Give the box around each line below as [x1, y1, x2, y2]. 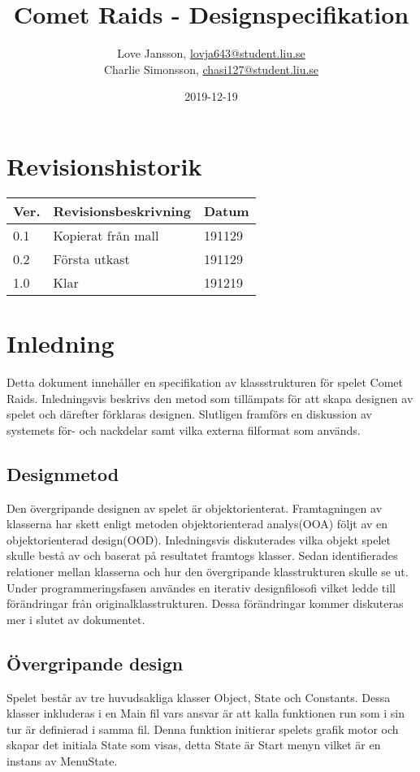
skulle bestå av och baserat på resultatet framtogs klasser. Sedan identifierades [6, 547, 398, 564]
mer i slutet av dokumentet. [6, 610, 145, 627]
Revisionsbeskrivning [53, 201, 191, 220]
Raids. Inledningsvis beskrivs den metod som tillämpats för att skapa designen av [6, 389, 414, 406]
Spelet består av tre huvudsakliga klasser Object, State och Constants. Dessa [6, 688, 391, 705]
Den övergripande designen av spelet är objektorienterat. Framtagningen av [6, 499, 383, 516]
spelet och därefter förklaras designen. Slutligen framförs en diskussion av [6, 406, 372, 423]
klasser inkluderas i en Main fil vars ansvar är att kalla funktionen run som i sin [6, 705, 405, 722]
